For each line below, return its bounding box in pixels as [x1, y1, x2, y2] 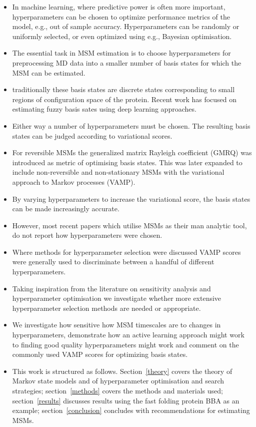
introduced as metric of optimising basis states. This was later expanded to [12, 157, 242, 167]
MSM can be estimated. [12, 67, 85, 78]
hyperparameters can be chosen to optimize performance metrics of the [12, 11, 230, 22]
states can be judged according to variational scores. [12, 130, 172, 141]
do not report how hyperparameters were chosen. [12, 230, 162, 240]
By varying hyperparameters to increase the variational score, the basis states [12, 193, 250, 204]
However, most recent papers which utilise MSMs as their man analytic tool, [12, 220, 247, 230]
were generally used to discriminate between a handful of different [12, 256, 214, 267]
